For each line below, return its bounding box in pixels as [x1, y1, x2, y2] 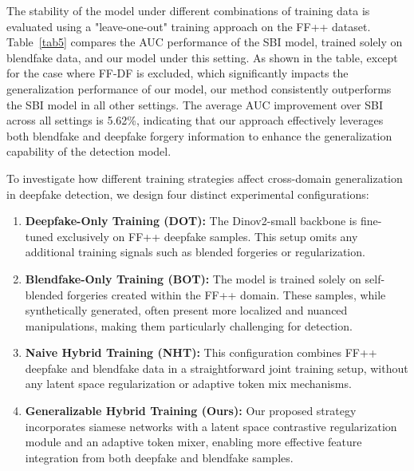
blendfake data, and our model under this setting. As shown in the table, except [6, 49, 398, 65]
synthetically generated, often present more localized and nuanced [25, 302, 348, 319]
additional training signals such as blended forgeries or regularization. [25, 243, 365, 260]
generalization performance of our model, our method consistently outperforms [6, 80, 392, 97]
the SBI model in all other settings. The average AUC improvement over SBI [6, 96, 383, 113]
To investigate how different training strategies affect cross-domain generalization [6, 169, 403, 186]
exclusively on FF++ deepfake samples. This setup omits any [57, 228, 358, 244]
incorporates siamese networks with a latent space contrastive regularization [25, 418, 397, 434]
